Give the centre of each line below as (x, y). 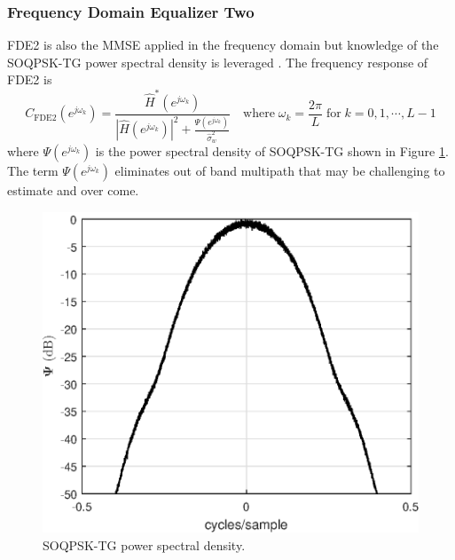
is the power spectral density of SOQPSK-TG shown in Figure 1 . (272, 150)
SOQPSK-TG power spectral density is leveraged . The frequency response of (218, 62)
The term (33, 170)
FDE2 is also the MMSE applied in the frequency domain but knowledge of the (223, 45)
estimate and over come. (73, 189)
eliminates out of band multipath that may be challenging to (280, 170)
